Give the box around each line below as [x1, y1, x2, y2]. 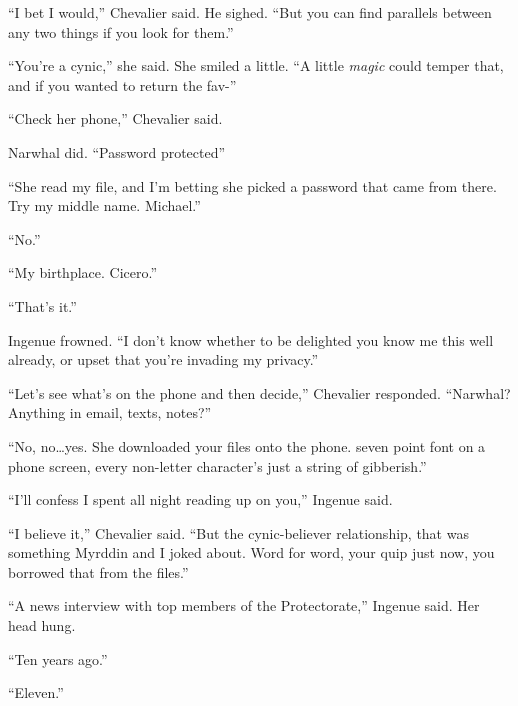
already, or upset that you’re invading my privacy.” [8, 349, 319, 370]
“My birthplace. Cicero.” [8, 262, 158, 283]
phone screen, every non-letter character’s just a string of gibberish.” [8, 455, 427, 476]
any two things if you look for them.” [8, 21, 234, 42]
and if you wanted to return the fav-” [8, 74, 237, 95]
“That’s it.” [8, 295, 77, 316]
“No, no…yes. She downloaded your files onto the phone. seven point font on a [8, 435, 486, 456]
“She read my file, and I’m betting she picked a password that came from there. [8, 175, 497, 196]
